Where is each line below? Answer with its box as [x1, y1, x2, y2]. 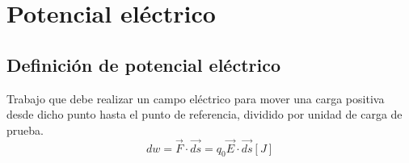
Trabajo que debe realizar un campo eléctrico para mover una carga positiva [6, 90, 385, 107]
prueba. [6, 121, 44, 138]
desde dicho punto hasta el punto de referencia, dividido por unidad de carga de [6, 106, 403, 123]
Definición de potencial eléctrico [6, 52, 280, 77]
